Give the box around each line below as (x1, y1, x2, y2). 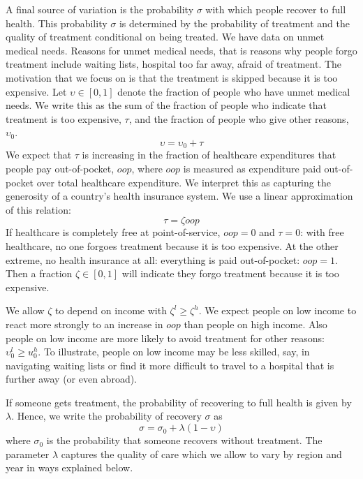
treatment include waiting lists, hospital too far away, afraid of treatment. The (6, 57, 342, 71)
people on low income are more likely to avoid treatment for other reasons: (6, 330, 325, 345)
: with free (300, 225, 344, 239)
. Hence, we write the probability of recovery (11, 408, 202, 423)
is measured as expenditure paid (183, 161, 321, 175)
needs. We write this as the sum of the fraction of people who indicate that (6, 98, 327, 112)
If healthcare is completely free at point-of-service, (6, 225, 221, 239)
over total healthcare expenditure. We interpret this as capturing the (36, 175, 331, 189)
